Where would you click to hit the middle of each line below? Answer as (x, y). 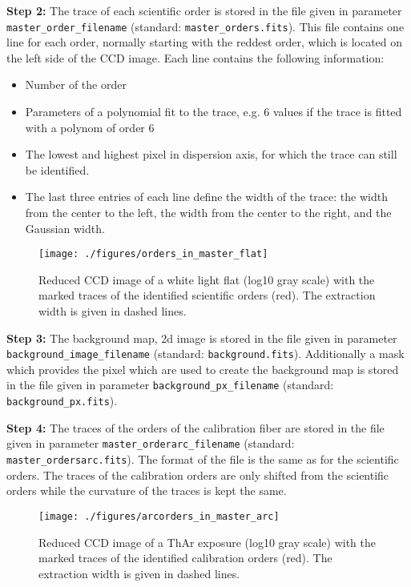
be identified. (57, 169)
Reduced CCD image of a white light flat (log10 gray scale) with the (207, 279)
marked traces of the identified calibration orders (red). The (185, 558)
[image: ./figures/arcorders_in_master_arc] (159, 516)
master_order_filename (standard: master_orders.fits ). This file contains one (205, 26)
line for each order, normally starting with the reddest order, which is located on (205, 42)
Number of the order (76, 84)
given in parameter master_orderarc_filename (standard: (151, 443)
